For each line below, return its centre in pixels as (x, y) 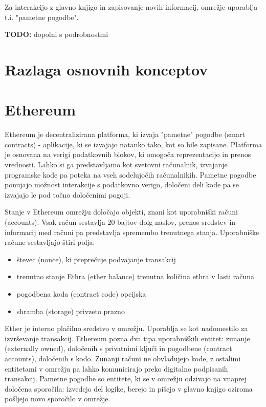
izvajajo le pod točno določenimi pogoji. (68, 194)
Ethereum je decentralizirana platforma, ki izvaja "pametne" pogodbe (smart (125, 134)
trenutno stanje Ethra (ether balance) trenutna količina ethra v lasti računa (135, 276)
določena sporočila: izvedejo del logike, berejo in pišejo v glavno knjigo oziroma (129, 388)
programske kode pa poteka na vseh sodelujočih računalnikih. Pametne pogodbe (130, 174)
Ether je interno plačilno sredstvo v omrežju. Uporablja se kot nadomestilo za (126, 328)
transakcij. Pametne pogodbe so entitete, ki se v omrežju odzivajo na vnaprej (126, 379)
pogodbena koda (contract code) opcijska (81, 294)
